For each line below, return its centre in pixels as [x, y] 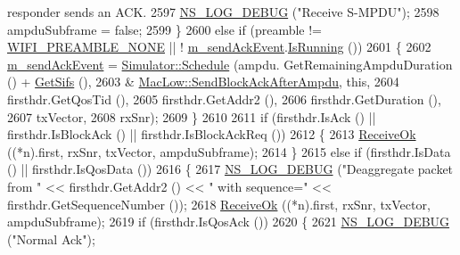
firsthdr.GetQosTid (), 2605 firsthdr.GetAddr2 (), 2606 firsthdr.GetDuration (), [224, 99]
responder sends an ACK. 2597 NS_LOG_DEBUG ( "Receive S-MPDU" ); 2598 [223, 12]
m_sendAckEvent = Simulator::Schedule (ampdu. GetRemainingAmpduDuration [230, 64]
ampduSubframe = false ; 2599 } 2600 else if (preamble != [165, 29]
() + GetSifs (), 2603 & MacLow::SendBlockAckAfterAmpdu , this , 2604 [203, 82]
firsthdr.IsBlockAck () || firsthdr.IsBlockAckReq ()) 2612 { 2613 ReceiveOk [212, 134]
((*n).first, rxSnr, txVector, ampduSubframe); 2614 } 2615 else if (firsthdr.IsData [229, 151]
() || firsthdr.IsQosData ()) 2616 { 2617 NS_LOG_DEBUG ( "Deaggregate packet [230, 169]
